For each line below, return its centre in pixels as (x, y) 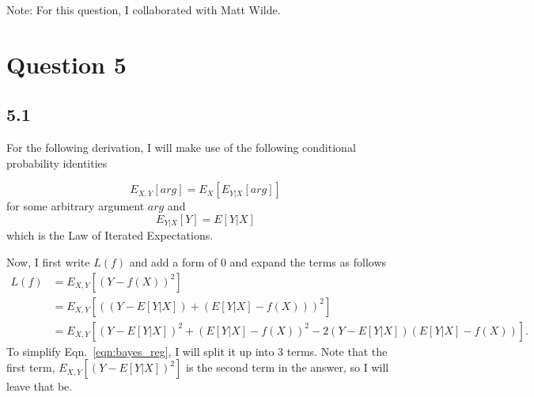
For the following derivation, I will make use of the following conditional (181, 147)
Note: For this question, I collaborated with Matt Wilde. (144, 9)
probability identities (57, 163)
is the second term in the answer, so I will (287, 367)
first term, (31, 367)
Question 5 (66, 64)
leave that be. (40, 386)
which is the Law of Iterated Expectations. (110, 235)
